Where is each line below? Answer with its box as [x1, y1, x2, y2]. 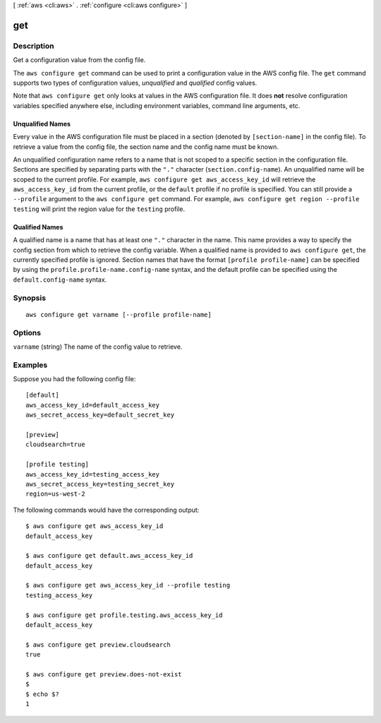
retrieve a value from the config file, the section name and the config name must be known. [13, 142, 279, 151]
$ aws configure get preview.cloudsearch [25, 640, 171, 649]
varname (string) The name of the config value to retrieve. [13, 342, 183, 351]
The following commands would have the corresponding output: [13, 506, 200, 514]
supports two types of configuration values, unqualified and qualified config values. [13, 78, 258, 87]
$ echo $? [25, 690, 59, 698]
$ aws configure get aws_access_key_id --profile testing [25, 581, 231, 590]
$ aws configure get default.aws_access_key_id [25, 551, 193, 560]
